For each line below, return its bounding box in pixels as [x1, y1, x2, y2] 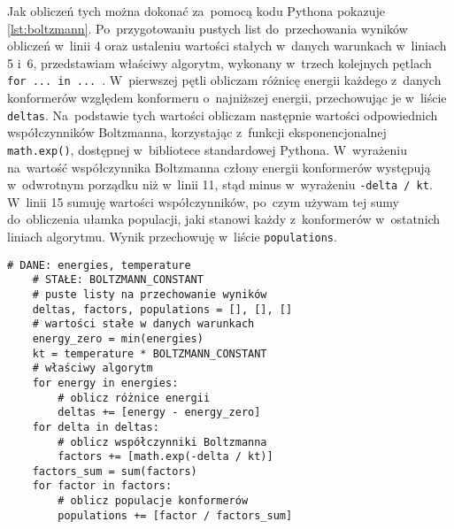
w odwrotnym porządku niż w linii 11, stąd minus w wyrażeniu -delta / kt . [7, 175, 433, 194]
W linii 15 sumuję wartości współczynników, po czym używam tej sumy [7, 192, 399, 211]
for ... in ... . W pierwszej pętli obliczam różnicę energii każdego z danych [7, 71, 442, 89]
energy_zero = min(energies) [32, 332, 204, 345]
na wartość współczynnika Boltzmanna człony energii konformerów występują [7, 157, 431, 176]
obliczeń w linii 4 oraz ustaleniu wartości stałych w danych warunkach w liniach [7, 36, 447, 55]
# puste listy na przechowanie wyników [32, 287, 267, 301]
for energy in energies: [32, 376, 179, 389]
